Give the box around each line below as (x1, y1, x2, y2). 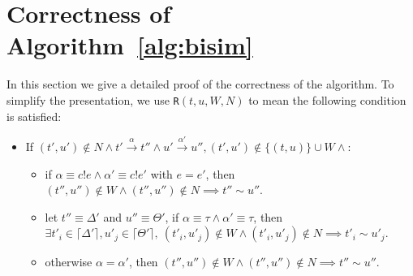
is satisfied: (6, 107, 62, 124)
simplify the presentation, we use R (6, 91, 179, 108)
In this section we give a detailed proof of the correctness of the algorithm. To (6, 75, 394, 93)
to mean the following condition (248, 91, 407, 108)
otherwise (45, 253, 92, 270)
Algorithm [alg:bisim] (6, 28, 253, 62)
